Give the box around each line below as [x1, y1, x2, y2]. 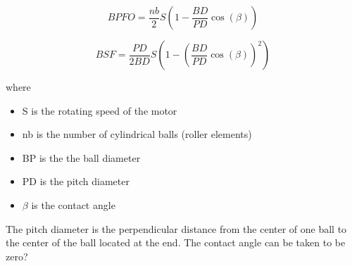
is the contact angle [31, 197, 115, 212]
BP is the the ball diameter [22, 150, 141, 165]
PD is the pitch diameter [22, 174, 130, 189]
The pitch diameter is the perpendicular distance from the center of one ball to [6, 221, 347, 236]
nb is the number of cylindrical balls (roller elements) [22, 127, 252, 141]
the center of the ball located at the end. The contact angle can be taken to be [6, 235, 346, 250]
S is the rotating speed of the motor [22, 103, 177, 118]
